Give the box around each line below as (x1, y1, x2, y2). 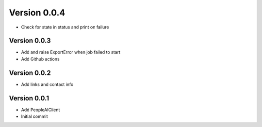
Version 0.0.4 (9, 7, 65, 18)
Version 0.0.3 (9, 37, 51, 45)
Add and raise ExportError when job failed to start (21, 49, 121, 55)
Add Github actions (21, 56, 60, 62)
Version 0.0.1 (9, 94, 49, 102)
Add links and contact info (21, 81, 74, 87)
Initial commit (21, 113, 48, 119)
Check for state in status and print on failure (21, 24, 109, 30)
